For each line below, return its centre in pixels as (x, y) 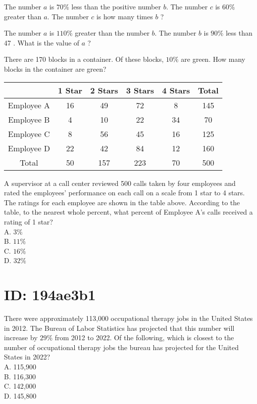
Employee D (29, 148)
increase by (21, 337)
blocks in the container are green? (55, 68)
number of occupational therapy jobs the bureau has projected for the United (122, 347)
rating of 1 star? (28, 221)
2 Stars (104, 90)
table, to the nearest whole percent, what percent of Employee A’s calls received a (128, 212)
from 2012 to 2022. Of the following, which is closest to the (144, 337)
